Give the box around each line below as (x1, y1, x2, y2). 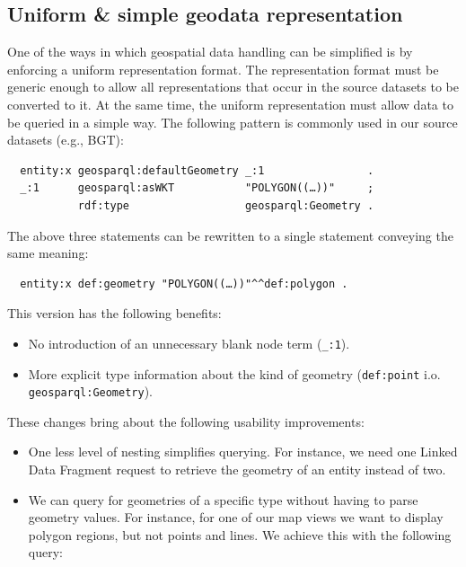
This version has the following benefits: (7, 304, 222, 323)
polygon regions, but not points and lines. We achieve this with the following (28, 525, 452, 544)
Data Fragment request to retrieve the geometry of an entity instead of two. (28, 460, 446, 479)
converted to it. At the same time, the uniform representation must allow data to (7, 94, 453, 113)
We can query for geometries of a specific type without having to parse (28, 490, 418, 509)
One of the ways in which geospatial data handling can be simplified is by (7, 42, 413, 61)
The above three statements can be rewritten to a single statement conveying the (7, 226, 453, 244)
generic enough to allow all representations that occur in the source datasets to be (7, 77, 459, 96)
